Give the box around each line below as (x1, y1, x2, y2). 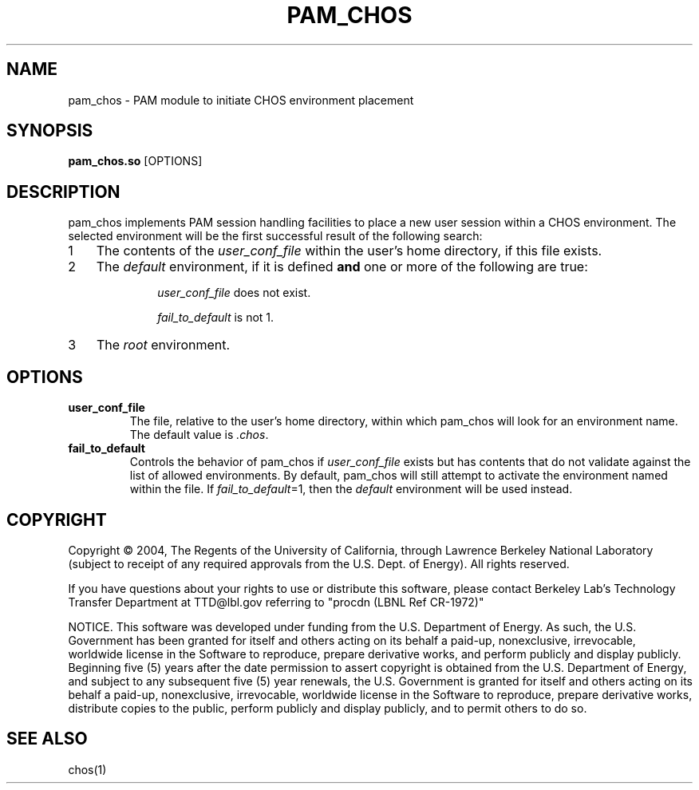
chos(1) (68, 762, 107, 776)
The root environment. (96, 337, 231, 354)
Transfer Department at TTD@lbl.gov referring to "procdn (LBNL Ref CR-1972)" (68, 594, 484, 609)
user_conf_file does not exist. (157, 286, 311, 300)
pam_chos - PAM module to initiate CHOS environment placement (68, 93, 414, 107)
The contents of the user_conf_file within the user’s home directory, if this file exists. (96, 243, 602, 259)
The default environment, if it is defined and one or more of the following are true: (96, 259, 588, 275)
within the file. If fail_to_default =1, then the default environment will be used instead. (129, 482, 573, 496)
